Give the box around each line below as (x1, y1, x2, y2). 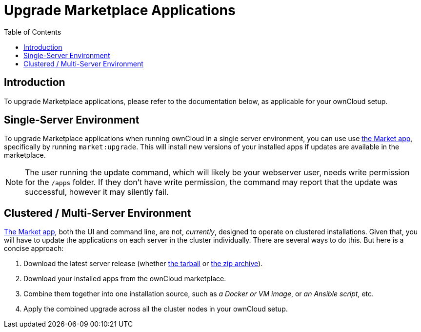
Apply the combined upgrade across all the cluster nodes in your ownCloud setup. (23, 305, 288, 313)
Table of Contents (4, 27, 61, 36)
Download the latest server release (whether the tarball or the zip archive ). (23, 259, 263, 268)
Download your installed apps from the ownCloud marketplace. (23, 274, 226, 283)
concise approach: (4, 244, 64, 253)
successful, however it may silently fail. (25, 187, 169, 197)
